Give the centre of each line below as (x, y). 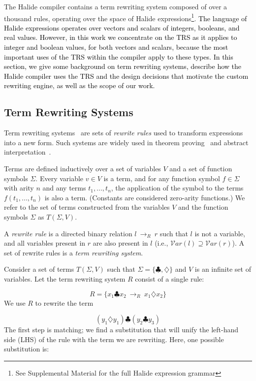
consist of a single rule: (170, 278)
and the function (203, 207)
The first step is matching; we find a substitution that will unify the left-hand (121, 330)
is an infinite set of (223, 269)
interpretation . (28, 152)
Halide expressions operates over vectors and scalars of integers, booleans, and (122, 27)
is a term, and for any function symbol (162, 178)
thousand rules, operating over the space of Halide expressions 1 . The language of (126, 17)
